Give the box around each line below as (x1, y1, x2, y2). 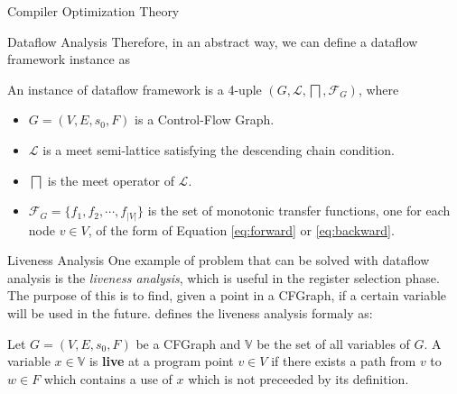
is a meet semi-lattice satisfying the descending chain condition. (42, 140, 395, 159)
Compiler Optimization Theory (7, 2, 180, 20)
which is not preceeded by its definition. (188, 369, 409, 388)
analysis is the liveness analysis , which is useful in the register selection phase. (7, 268, 440, 287)
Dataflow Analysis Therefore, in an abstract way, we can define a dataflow (7, 32, 418, 50)
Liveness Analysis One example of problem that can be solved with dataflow (7, 251, 430, 270)
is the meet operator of (47, 170, 174, 189)
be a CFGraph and (135, 334, 241, 353)
